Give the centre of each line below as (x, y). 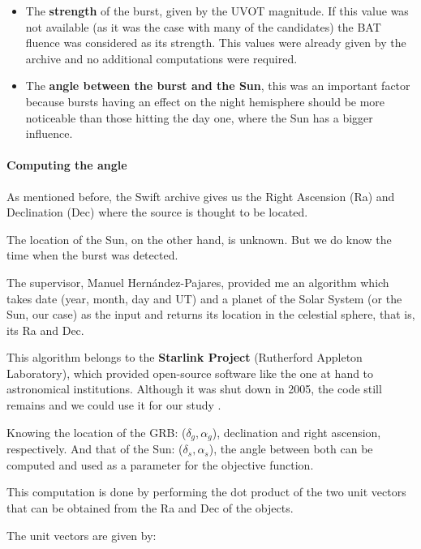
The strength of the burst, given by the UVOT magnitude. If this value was (217, 11)
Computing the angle (67, 165)
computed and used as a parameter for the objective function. (160, 464)
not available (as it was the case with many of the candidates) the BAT (203, 26)
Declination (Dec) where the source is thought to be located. (157, 212)
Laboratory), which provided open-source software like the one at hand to (190, 373)
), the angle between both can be (291, 449)
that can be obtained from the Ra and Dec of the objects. (150, 507)
